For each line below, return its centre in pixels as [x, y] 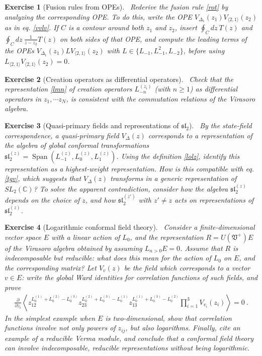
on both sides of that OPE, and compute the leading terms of [153, 38]
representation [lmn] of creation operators [68, 89]
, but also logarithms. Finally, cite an [183, 328]
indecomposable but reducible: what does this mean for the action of [108, 258]
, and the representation [167, 237]
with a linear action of [86, 237]
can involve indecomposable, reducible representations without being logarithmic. [127, 348]
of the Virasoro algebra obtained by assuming [73, 248]
